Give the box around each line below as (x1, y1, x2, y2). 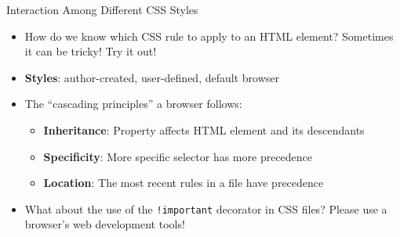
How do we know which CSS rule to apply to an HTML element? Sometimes (24, 27, 394, 44)
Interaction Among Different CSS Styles (6, 2, 198, 17)
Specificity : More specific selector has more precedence (43, 148, 313, 164)
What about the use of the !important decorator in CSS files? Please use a (24, 200, 387, 217)
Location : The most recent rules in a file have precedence (43, 174, 324, 191)
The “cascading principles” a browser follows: (24, 95, 242, 112)
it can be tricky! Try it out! (24, 43, 157, 59)
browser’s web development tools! (24, 216, 185, 232)
